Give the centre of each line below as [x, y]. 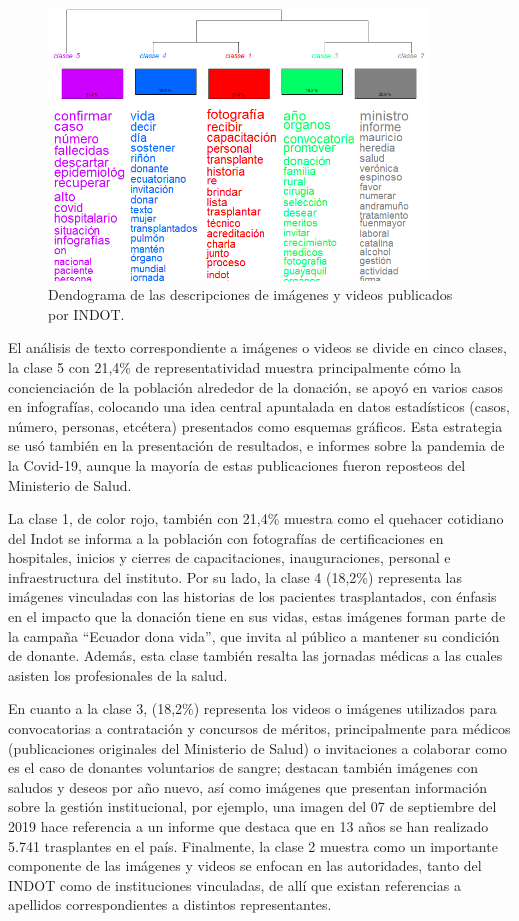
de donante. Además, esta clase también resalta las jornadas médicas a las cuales [255, 655]
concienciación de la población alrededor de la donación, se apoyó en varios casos [256, 386]
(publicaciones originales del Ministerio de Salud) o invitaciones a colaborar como [258, 747]
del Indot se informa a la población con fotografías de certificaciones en [226, 537]
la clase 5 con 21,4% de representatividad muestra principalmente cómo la [235, 366]
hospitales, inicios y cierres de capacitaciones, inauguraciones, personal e [229, 557]
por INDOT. [86, 313]
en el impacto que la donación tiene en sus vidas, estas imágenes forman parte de [257, 616]
